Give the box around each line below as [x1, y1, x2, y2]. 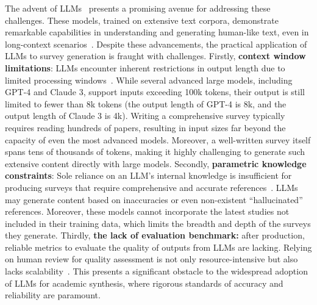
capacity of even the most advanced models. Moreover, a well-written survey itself [5, 133, 311, 146]
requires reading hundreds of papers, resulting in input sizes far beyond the [5, 121, 286, 134]
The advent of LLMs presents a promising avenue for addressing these [5, 2, 271, 14]
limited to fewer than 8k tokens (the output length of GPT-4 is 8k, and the [5, 97, 287, 110]
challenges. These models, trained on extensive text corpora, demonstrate [5, 13, 279, 26]
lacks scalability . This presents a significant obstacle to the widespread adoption [5, 265, 308, 278]
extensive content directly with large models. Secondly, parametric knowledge [5, 157, 307, 170]
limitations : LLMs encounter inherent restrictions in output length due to [5, 61, 285, 74]
